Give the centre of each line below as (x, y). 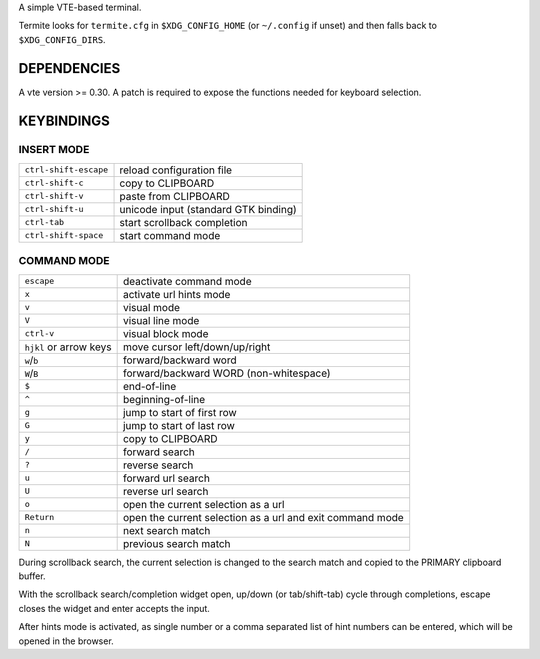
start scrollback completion (183, 222)
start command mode (170, 235)
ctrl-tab (44, 222)
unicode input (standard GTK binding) (208, 209)
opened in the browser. (66, 641)
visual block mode (165, 333)
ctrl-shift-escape (66, 170)
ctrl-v (39, 333)
